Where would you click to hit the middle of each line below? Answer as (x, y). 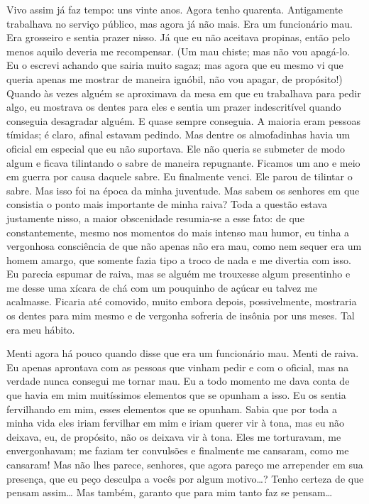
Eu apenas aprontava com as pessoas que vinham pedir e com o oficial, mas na (178, 367)
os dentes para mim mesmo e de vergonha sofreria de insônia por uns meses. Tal (181, 316)
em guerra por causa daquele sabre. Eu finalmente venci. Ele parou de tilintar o (180, 176)
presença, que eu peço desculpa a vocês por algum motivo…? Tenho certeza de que (185, 478)
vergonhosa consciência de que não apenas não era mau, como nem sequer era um (184, 246)
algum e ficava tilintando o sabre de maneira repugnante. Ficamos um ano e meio (183, 162)
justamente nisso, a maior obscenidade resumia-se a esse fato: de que (155, 218)
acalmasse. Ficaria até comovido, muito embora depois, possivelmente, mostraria (182, 301)
